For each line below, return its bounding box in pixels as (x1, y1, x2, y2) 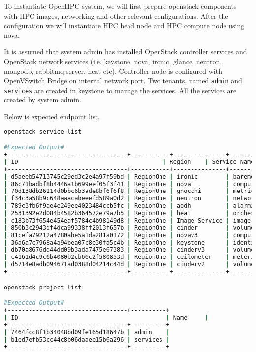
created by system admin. (4, 95, 81, 105)
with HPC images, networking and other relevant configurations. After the (4, 10, 228, 21)
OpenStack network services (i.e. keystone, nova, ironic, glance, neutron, (4, 56, 222, 66)
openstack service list (4, 128, 82, 135)
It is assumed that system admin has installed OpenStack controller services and (4, 46, 247, 57)
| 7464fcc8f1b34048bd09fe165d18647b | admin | (4, 328, 170, 336)
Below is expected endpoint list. (4, 111, 100, 122)
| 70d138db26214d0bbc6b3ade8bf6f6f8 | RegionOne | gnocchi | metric (4, 188, 255, 195)
